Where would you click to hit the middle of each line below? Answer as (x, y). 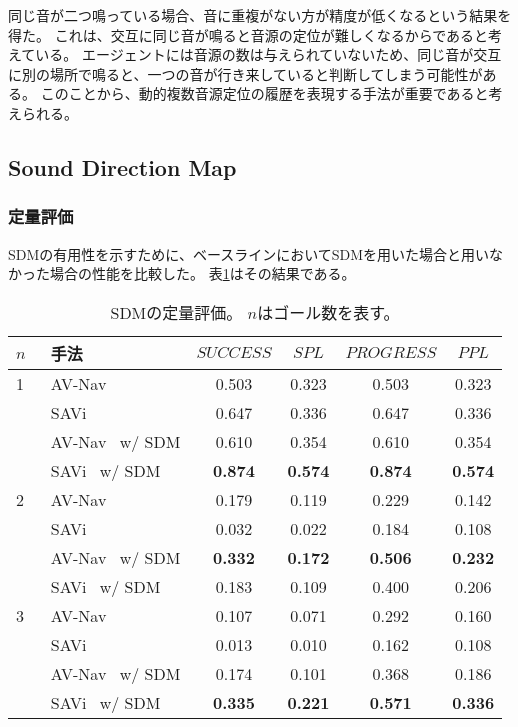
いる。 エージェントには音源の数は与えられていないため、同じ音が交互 (268, 54)
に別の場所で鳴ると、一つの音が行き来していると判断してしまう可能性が (245, 73)
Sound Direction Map (122, 166)
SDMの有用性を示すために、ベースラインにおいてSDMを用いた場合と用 (242, 253)
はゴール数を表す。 (328, 312)
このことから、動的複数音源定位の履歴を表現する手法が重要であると (264, 93)
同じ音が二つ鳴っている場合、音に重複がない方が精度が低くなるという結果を (260, 15)
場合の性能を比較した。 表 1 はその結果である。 (202, 273)
